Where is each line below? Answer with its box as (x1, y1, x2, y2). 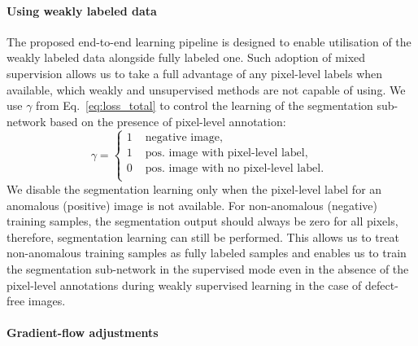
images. (28, 292, 66, 309)
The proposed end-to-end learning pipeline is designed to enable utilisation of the (7, 33, 411, 50)
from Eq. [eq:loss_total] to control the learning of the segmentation (36, 97, 373, 114)
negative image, (145, 131, 223, 143)
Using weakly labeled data (7, 2, 157, 19)
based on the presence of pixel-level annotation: (50, 112, 286, 129)
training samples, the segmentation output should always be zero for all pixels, (7, 212, 398, 230)
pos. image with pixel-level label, (145, 147, 308, 159)
